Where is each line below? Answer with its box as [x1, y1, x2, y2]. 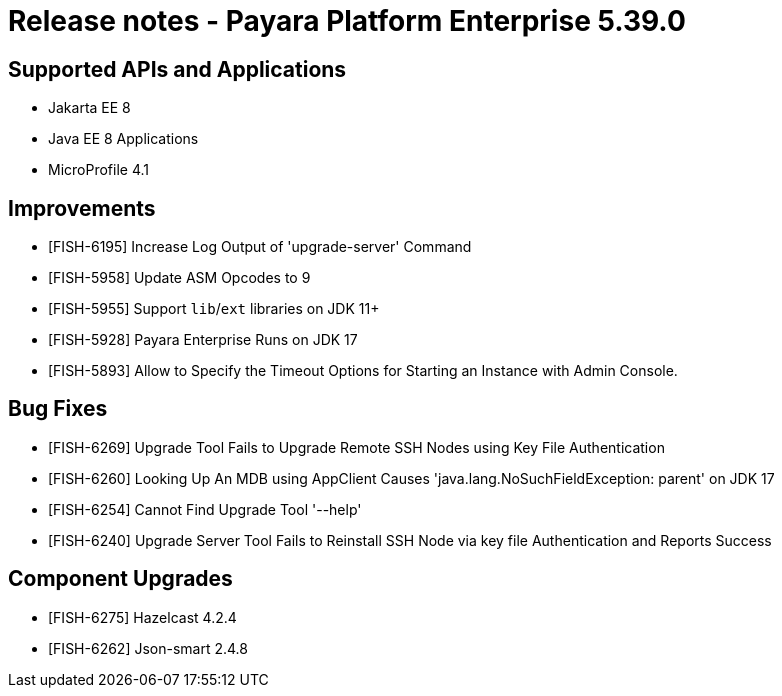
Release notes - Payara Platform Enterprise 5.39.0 [8, 4, 686, 38]
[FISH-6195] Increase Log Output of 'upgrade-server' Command [48, 238, 472, 256]
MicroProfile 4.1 [48, 161, 149, 179]
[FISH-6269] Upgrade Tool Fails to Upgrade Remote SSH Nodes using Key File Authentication [48, 438, 665, 456]
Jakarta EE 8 [48, 99, 131, 117]
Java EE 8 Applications [48, 130, 199, 148]
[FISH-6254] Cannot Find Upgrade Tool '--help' [48, 500, 362, 518]
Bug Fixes [8, 396, 108, 422]
